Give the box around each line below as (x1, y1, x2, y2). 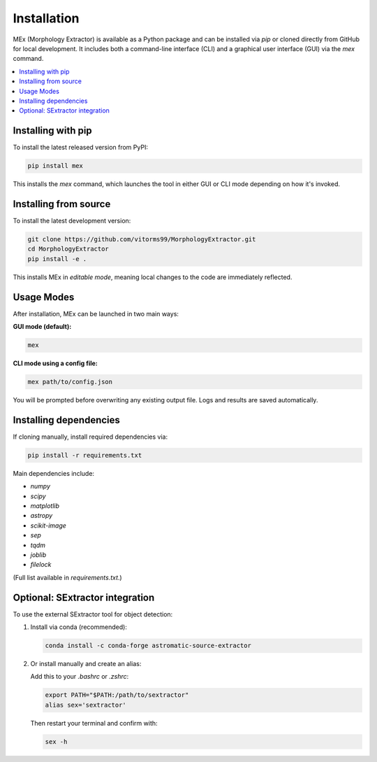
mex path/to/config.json (27, 378, 113, 386)
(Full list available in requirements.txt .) (13, 573, 122, 581)
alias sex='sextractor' (45, 700, 127, 709)
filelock (30, 560, 52, 569)
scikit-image (30, 521, 66, 530)
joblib (30, 551, 47, 559)
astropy (30, 511, 53, 520)
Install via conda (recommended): (30, 623, 127, 631)
